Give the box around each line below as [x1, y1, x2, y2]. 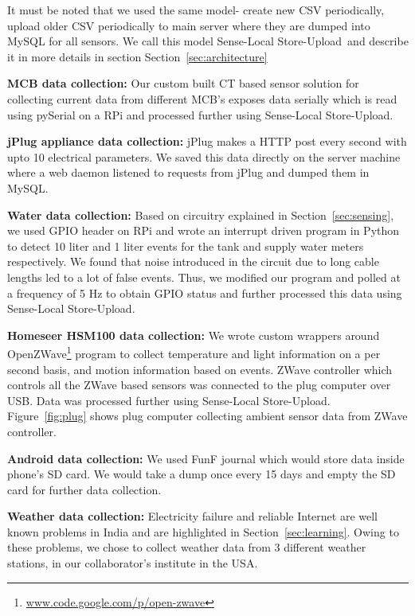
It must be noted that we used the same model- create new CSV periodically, [7, 2, 385, 18]
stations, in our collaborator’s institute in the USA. [7, 555, 258, 571]
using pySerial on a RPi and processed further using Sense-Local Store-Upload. [7, 106, 393, 123]
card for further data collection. [7, 481, 162, 497]
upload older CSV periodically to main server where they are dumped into [7, 17, 370, 33]
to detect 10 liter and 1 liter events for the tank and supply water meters [7, 237, 364, 254]
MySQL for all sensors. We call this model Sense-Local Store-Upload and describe [7, 33, 409, 49]
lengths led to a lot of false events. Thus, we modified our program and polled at [7, 268, 401, 285]
